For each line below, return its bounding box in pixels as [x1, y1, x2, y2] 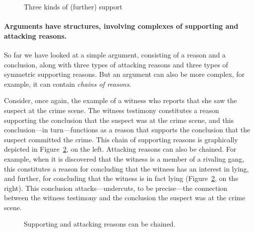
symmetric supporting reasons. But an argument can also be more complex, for [4, 69, 245, 79]
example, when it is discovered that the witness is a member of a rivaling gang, [4, 153, 245, 164]
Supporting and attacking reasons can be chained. [24, 219, 176, 229]
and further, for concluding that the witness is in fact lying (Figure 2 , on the [4, 173, 239, 183]
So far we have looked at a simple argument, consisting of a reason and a [4, 49, 226, 59]
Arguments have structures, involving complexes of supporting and [4, 21, 239, 31]
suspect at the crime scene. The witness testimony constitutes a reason [4, 105, 219, 115]
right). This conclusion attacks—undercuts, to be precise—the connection [4, 182, 228, 193]
